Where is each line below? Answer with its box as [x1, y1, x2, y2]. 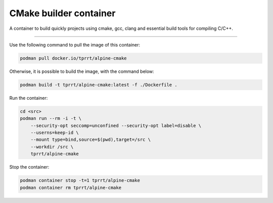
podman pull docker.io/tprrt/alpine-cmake [20, 55, 127, 61]
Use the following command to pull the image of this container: [9, 42, 141, 48]
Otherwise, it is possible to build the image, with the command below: [9, 68, 154, 74]
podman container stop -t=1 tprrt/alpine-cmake [20, 178, 140, 183]
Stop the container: [9, 164, 50, 170]
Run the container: [9, 95, 48, 101]
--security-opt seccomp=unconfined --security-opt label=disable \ [30, 123, 202, 129]
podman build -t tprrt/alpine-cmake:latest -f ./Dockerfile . [20, 82, 177, 88]
